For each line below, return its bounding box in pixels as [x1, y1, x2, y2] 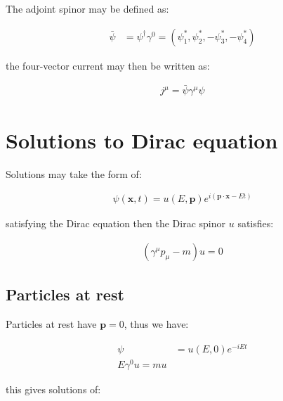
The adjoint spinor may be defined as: [6, 1, 169, 15]
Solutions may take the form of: [6, 166, 142, 181]
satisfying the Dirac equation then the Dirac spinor [6, 216, 226, 231]
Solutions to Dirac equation [6, 125, 278, 154]
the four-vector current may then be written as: [6, 58, 210, 72]
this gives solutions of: [6, 381, 101, 396]
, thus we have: [124, 317, 189, 331]
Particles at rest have [6, 317, 97, 331]
